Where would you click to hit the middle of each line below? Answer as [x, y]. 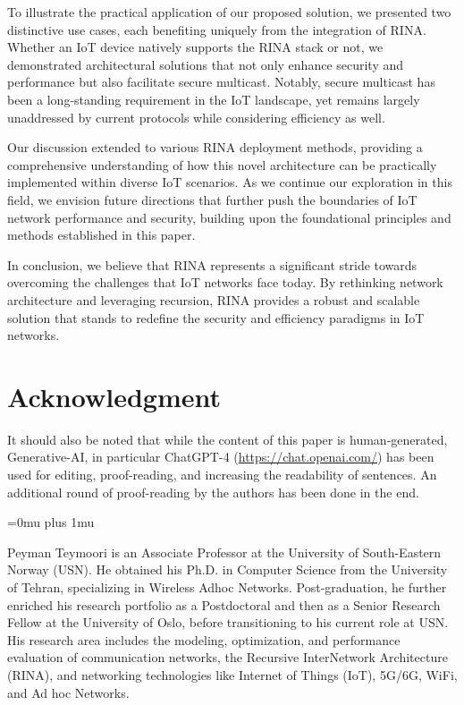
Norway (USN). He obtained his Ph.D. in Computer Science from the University [228, 569]
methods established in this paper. [101, 235]
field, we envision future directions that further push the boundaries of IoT [212, 199]
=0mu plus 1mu [51, 522]
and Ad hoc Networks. [68, 692]
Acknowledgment [114, 396]
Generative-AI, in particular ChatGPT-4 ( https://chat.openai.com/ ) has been [221, 457]
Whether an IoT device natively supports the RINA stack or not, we [195, 47]
